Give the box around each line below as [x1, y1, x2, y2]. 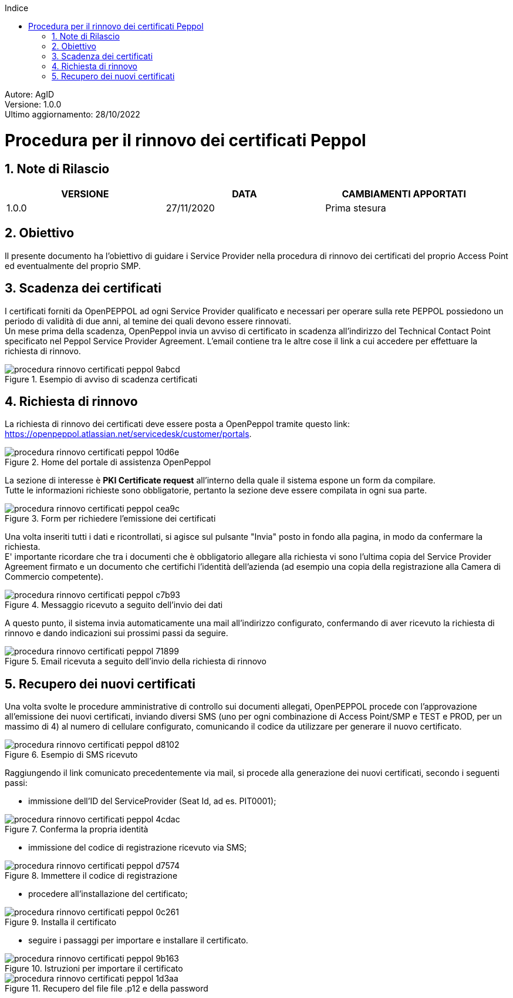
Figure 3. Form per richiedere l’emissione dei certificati [5, 513, 216, 524]
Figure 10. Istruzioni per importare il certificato [5, 963, 183, 974]
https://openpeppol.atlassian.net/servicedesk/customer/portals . [5, 429, 252, 439]
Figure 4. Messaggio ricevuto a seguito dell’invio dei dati [5, 600, 223, 610]
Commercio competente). [5, 572, 103, 582]
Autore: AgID [5, 89, 55, 99]
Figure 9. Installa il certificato [5, 917, 117, 928]
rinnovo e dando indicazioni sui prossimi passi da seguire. [5, 628, 228, 639]
